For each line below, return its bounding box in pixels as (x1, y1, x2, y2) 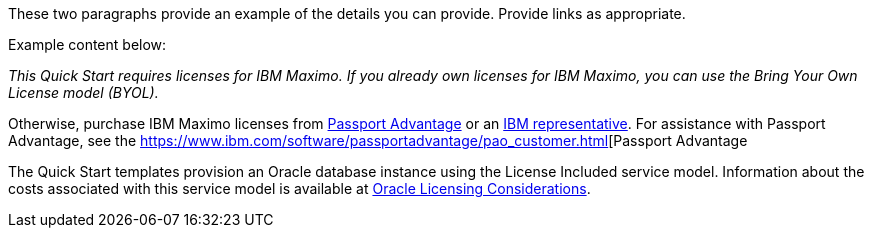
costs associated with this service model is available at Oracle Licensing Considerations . (8, 180, 591, 197)
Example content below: (8, 36, 167, 53)
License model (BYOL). (8, 84, 159, 101)
